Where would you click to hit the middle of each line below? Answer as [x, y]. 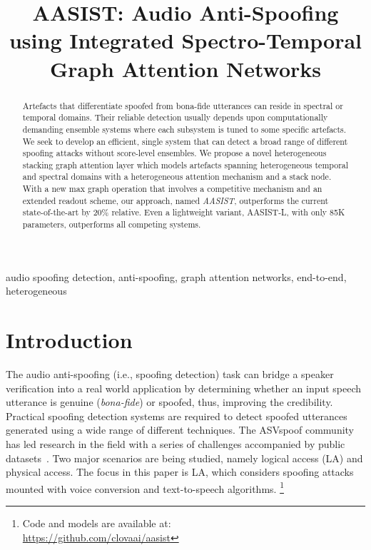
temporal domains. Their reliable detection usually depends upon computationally [175, 117]
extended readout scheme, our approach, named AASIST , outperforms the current [176, 200]
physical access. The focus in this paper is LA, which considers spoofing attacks [180, 472]
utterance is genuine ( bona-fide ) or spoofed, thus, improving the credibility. [169, 402]
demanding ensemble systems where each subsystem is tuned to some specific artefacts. [184, 129]
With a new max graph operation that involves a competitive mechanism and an [172, 189]
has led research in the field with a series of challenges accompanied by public [176, 444]
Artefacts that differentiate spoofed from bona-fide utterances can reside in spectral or [183, 105]
